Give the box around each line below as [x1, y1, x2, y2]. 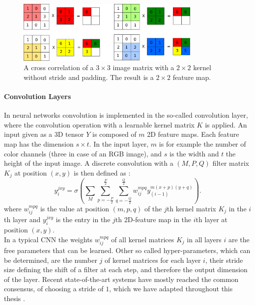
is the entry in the [56, 214, 111, 225]
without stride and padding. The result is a [24, 72, 154, 82]
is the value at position [40, 203, 110, 213]
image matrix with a [113, 62, 174, 73]
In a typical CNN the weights [4, 234, 93, 244]
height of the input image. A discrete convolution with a [4, 158, 173, 168]
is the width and [170, 148, 219, 158]
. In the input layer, [89, 138, 149, 149]
